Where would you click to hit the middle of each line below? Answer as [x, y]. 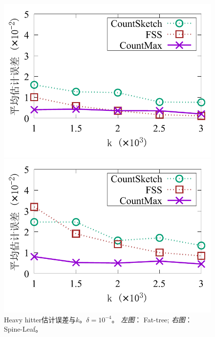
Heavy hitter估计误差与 [40, 319]
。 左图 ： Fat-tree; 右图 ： [152, 319]
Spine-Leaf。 [23, 329]
